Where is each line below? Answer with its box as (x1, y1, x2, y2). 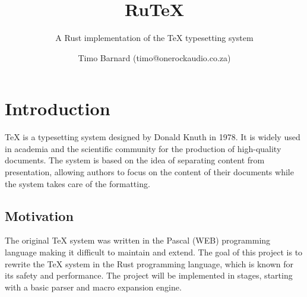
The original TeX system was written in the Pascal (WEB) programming (5, 234, 271, 247)
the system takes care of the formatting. (5, 177, 150, 189)
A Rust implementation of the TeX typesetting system (55, 31, 254, 44)
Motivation (5, 206, 74, 225)
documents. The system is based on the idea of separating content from (5, 154, 265, 166)
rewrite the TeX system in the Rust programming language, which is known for (5, 257, 294, 270)
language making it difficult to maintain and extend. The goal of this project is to (5, 246, 303, 258)
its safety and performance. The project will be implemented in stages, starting (5, 269, 293, 282)
